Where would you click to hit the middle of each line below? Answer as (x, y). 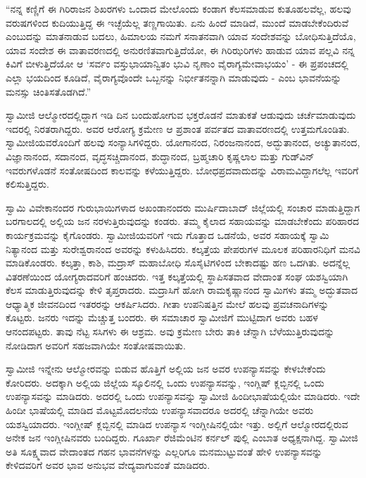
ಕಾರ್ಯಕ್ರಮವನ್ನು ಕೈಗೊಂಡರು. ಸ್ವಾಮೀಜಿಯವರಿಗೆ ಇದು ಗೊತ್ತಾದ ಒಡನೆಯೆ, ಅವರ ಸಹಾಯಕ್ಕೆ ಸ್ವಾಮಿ (168, 234)
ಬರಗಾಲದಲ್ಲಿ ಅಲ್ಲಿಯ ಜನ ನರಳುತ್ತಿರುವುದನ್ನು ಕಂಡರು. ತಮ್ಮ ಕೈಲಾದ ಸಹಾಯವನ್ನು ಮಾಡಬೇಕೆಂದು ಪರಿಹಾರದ (182, 221)
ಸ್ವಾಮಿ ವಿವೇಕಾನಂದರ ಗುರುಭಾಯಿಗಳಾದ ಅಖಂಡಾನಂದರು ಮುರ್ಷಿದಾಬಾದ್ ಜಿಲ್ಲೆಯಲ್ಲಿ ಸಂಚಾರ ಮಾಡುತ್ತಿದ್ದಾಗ (183, 207)
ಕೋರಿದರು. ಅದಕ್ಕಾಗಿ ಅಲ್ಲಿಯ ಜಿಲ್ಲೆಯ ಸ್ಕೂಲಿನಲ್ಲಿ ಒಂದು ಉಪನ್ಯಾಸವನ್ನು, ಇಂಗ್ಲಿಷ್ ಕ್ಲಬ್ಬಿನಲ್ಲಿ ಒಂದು (165, 382)
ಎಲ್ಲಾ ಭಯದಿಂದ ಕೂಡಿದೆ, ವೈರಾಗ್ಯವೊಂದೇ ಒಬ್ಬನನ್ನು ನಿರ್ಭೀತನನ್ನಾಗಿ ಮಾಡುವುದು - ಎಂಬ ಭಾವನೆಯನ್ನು (173, 77)
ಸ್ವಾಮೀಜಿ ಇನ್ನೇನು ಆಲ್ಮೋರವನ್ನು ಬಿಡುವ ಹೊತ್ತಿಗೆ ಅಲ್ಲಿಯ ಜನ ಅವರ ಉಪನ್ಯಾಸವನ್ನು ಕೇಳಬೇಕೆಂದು (166, 369)
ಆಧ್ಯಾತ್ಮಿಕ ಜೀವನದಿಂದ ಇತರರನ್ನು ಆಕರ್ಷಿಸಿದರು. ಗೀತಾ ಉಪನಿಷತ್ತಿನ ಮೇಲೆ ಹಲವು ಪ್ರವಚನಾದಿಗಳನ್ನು (168, 303)
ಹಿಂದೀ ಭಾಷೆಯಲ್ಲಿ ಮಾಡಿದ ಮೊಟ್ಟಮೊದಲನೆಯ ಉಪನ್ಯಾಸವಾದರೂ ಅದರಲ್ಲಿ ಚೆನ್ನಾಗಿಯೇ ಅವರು (160, 410)
